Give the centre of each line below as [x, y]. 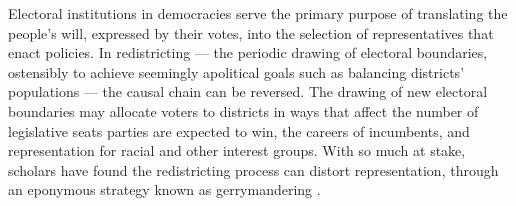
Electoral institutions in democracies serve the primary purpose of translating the [258, 13]
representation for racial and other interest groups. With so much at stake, [237, 150]
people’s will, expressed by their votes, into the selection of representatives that [251, 32]
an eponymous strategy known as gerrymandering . [164, 189]
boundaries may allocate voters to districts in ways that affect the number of [243, 110]
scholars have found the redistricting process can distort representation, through [253, 169]
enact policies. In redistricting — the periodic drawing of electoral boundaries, [248, 52]
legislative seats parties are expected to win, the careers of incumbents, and [239, 130]
